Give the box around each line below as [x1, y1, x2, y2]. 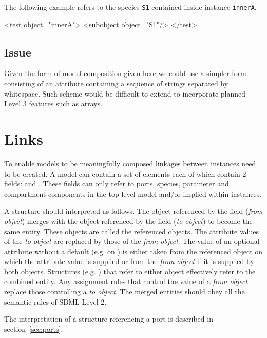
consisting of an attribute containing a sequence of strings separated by [4, 78, 228, 89]
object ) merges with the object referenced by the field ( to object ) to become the [4, 215, 253, 226]
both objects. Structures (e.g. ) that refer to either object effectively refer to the [4, 266, 256, 276]
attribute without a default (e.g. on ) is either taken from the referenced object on [4, 246, 263, 256]
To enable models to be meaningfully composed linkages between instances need [4, 158, 256, 168]
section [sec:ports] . [4, 323, 63, 334]
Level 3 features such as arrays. [4, 98, 103, 109]
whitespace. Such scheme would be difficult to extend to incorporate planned [4, 88, 246, 99]
